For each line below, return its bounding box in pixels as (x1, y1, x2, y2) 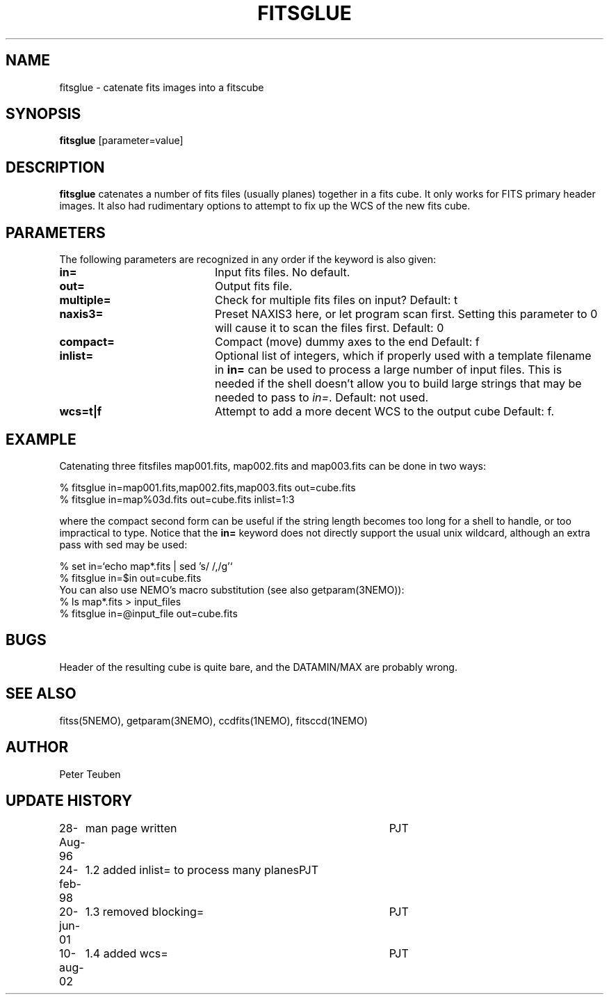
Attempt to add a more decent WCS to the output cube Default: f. (214, 404, 555, 419)
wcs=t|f (59, 404, 102, 419)
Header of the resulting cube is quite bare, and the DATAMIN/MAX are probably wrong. (59, 660, 457, 673)
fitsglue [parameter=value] (59, 134, 184, 147)
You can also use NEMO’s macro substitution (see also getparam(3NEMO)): (59, 583, 405, 596)
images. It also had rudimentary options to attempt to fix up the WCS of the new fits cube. (59, 200, 471, 212)
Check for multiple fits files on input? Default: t (214, 293, 458, 308)
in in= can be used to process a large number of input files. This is (214, 363, 562, 377)
